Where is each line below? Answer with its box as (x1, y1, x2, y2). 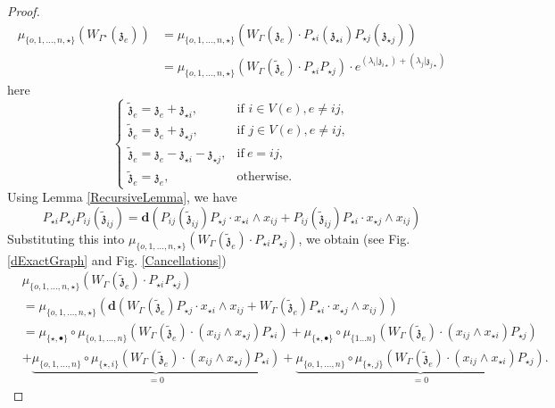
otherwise (236, 171, 289, 184)
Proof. (7, 2, 40, 20)
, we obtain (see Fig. (298, 229, 410, 247)
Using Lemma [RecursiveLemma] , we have (7, 187, 237, 206)
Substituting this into (7, 229, 125, 247)
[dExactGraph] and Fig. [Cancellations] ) (7, 250, 227, 269)
